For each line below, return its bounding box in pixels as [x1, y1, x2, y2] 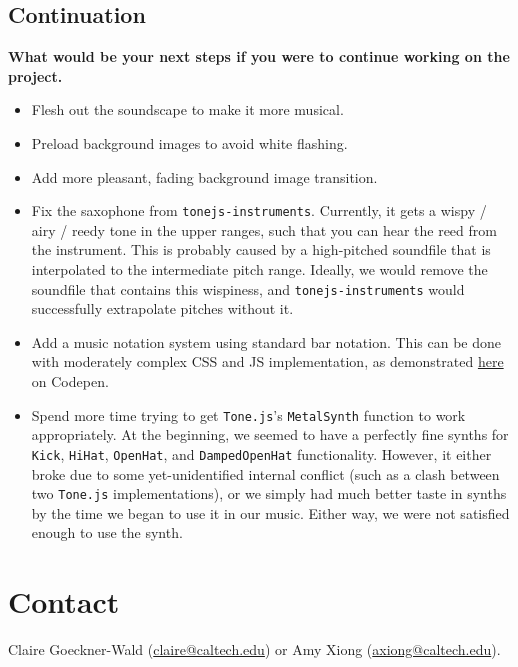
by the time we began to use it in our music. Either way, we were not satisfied [31, 502, 510, 523]
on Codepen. [31, 371, 109, 392]
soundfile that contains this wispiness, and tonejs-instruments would [31, 278, 465, 299]
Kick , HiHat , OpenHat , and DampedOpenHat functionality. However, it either [31, 443, 492, 464]
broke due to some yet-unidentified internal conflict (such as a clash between [31, 463, 500, 484]
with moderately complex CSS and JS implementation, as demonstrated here [31, 351, 504, 372]
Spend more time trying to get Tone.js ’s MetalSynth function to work [31, 404, 466, 425]
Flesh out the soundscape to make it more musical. [31, 99, 344, 120]
